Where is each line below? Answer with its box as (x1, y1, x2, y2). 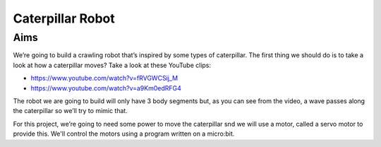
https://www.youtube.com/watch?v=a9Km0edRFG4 (30, 83, 181, 92)
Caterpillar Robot (13, 11, 116, 26)
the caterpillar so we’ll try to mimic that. (13, 107, 128, 115)
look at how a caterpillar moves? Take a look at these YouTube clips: (13, 61, 212, 69)
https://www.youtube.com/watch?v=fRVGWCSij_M (30, 74, 179, 83)
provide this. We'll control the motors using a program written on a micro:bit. (13, 129, 235, 138)
